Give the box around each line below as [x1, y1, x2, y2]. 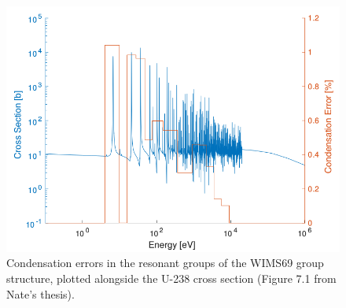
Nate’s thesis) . [6, 285, 75, 302]
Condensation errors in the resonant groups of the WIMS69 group [6, 254, 324, 271]
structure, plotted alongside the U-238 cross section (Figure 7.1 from [6, 269, 337, 286]
